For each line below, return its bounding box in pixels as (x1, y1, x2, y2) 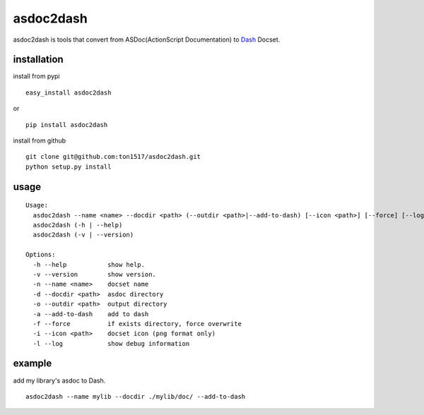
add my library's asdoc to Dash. (13, 376, 106, 385)
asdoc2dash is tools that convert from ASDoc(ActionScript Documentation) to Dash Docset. (13, 35, 281, 44)
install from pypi (13, 72, 60, 80)
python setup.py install (25, 162, 112, 171)
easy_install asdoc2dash (25, 88, 112, 97)
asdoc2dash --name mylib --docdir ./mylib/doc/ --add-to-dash (25, 392, 246, 400)
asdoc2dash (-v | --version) (33, 231, 134, 239)
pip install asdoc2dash (25, 121, 108, 128)
